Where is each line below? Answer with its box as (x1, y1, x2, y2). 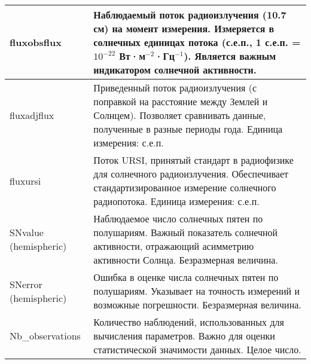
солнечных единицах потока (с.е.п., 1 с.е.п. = (93, 35, 301, 49)
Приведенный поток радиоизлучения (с (93, 81, 257, 94)
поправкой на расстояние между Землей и (93, 94, 268, 108)
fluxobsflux (10, 35, 62, 49)
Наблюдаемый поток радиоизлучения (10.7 (93, 8, 286, 22)
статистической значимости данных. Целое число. (93, 342, 301, 356)
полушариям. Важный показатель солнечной (93, 225, 278, 239)
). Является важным (184, 49, 276, 63)
